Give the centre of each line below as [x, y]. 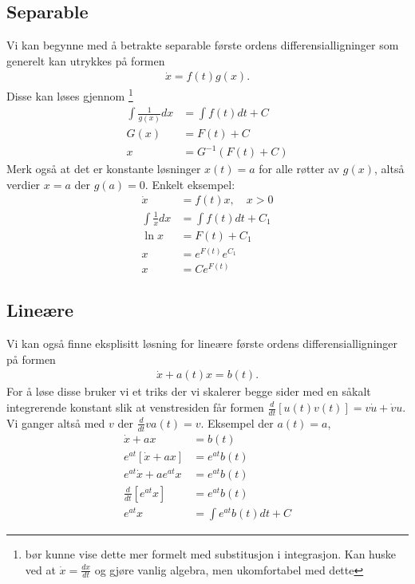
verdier [24, 184]
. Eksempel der [237, 422]
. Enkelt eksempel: [190, 184]
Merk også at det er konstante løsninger [104, 169]
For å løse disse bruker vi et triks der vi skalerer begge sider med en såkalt [189, 391]
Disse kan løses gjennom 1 [70, 95]
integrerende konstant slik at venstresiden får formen [135, 407]
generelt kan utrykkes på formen [86, 60]
